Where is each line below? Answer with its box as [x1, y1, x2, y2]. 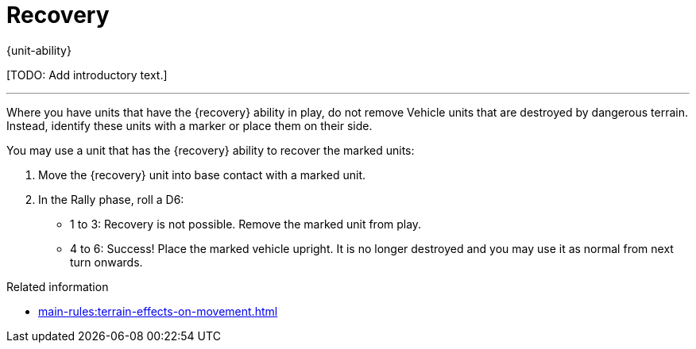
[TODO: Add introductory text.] [6, 67, 168, 82]
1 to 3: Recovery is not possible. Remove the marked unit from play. [70, 217, 422, 231]
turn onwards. [70, 255, 143, 269]
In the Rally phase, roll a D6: [38, 192, 184, 206]
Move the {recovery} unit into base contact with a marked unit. [38, 167, 366, 182]
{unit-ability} [6, 43, 72, 57]
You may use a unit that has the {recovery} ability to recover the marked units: [6, 143, 415, 157]
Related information [6, 279, 109, 293]
